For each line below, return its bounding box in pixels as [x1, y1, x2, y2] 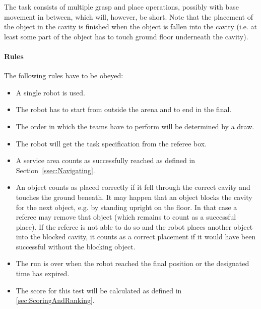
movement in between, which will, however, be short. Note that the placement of [4, 11, 253, 22]
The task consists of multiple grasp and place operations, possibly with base [4, 2, 239, 12]
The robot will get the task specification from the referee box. [16, 138, 207, 148]
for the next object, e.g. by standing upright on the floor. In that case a [16, 201, 237, 212]
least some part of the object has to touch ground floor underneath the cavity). [4, 31, 248, 41]
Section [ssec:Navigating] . [16, 165, 95, 175]
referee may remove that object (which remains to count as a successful [16, 212, 236, 222]
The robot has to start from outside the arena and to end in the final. [16, 104, 232, 115]
